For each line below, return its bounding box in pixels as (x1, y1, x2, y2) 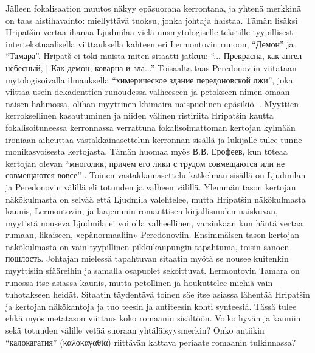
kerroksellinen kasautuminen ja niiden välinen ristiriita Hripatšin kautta (5, 109, 274, 122)
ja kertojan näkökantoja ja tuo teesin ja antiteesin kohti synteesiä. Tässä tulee (5, 299, 297, 312)
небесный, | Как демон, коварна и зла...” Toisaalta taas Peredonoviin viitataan (5, 61, 297, 74)
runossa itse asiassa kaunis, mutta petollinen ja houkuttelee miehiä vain (5, 276, 273, 288)
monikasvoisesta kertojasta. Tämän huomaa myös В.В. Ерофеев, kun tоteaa (5, 145, 288, 158)
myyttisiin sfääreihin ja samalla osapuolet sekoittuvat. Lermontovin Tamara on (5, 264, 300, 277)
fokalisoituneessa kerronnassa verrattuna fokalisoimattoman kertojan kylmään (5, 121, 296, 133)
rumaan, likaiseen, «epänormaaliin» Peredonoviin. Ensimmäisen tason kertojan (5, 228, 300, 241)
